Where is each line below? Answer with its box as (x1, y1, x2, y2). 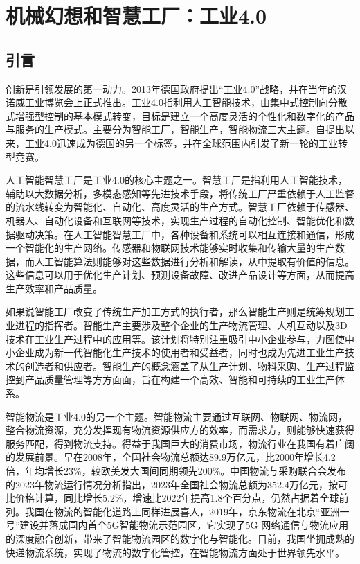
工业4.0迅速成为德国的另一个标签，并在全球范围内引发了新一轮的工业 (24, 135, 338, 150)
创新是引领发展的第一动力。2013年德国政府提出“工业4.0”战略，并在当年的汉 (6, 81, 348, 96)
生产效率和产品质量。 (6, 281, 102, 295)
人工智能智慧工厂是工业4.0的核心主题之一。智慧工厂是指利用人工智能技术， (6, 173, 348, 187)
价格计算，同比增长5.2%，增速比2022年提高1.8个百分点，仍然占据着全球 (15, 491, 339, 505)
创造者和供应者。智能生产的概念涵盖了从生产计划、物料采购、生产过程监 (24, 358, 354, 373)
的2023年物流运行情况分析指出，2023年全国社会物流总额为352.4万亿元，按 (6, 477, 338, 491)
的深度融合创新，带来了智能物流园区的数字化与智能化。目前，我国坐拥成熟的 (6, 531, 354, 545)
